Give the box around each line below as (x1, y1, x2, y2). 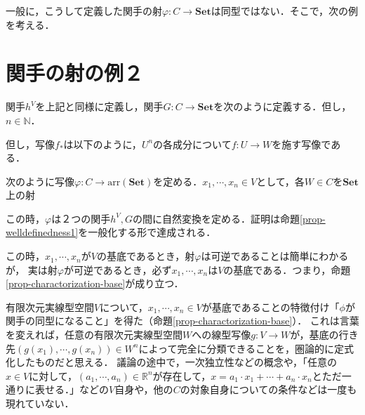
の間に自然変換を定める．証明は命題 (132, 211, 300, 225)
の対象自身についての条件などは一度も (180, 382, 357, 397)
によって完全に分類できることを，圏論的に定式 (138, 341, 354, 355)
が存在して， (152, 368, 211, 383)
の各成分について (153, 136, 232, 151)
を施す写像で (272, 136, 331, 151)
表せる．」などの (34, 382, 109, 397)
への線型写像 (192, 327, 251, 342)
